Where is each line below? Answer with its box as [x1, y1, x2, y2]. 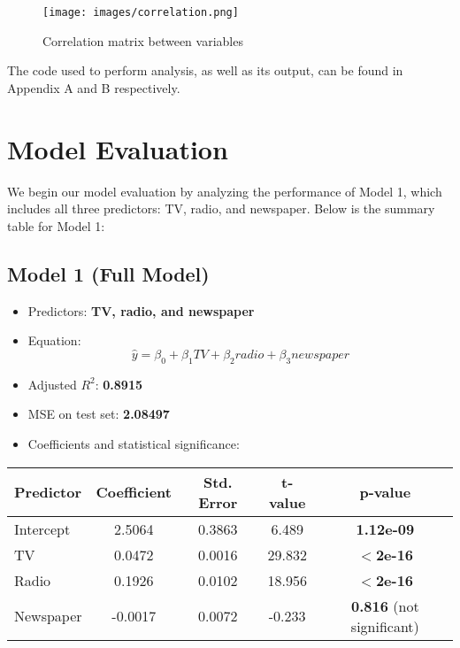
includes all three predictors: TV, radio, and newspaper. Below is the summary [7, 199, 435, 218]
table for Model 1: [7, 216, 105, 235]
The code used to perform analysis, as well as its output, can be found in [7, 61, 403, 80]
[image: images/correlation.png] [42, 6, 239, 19]
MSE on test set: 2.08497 [27, 405, 170, 423]
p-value [359, 482, 411, 503]
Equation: [27, 331, 81, 350]
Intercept [14, 518, 71, 539]
